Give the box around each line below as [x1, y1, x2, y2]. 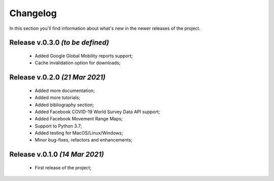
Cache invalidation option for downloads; [35, 60, 121, 66]
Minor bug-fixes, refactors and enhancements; [35, 137, 133, 143]
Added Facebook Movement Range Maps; [35, 116, 123, 122]
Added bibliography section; [35, 102, 94, 108]
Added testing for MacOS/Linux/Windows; [35, 130, 123, 136]
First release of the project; [35, 164, 91, 170]
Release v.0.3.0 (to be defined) [9, 38, 109, 47]
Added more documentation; [35, 87, 95, 94]
